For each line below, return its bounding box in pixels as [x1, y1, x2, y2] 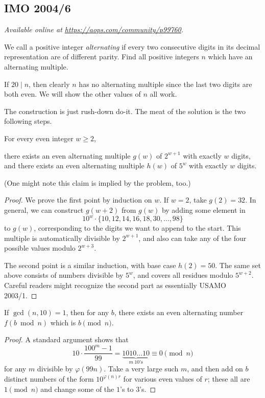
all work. [150, 89, 177, 99]
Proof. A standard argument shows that [4, 334, 129, 345]
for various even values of [123, 373, 202, 384]
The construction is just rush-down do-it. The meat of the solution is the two [4, 105, 246, 116]
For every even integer [4, 132, 74, 143]
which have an [208, 51, 253, 62]
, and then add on [187, 363, 243, 374]
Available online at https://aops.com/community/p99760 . [4, 24, 184, 35]
